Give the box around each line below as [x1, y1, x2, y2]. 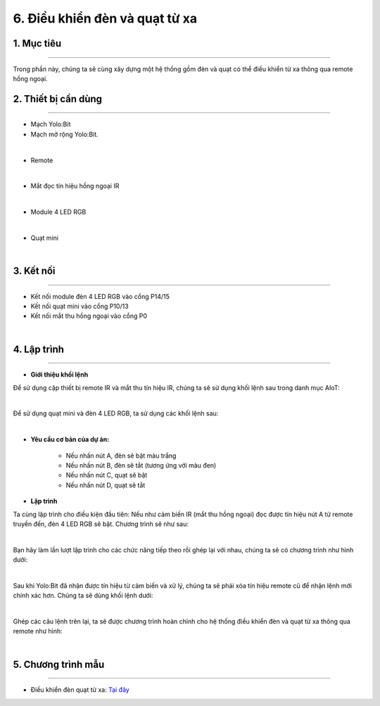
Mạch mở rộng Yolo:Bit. [30, 130, 99, 138]
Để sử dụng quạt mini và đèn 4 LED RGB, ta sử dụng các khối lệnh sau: [13, 409, 219, 418]
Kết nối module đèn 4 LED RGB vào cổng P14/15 [30, 292, 170, 300]
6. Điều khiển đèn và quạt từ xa [13, 11, 197, 26]
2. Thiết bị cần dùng [13, 92, 102, 105]
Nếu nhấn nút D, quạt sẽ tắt [65, 480, 146, 489]
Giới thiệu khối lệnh [30, 370, 89, 379]
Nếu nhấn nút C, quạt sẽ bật [65, 471, 148, 480]
